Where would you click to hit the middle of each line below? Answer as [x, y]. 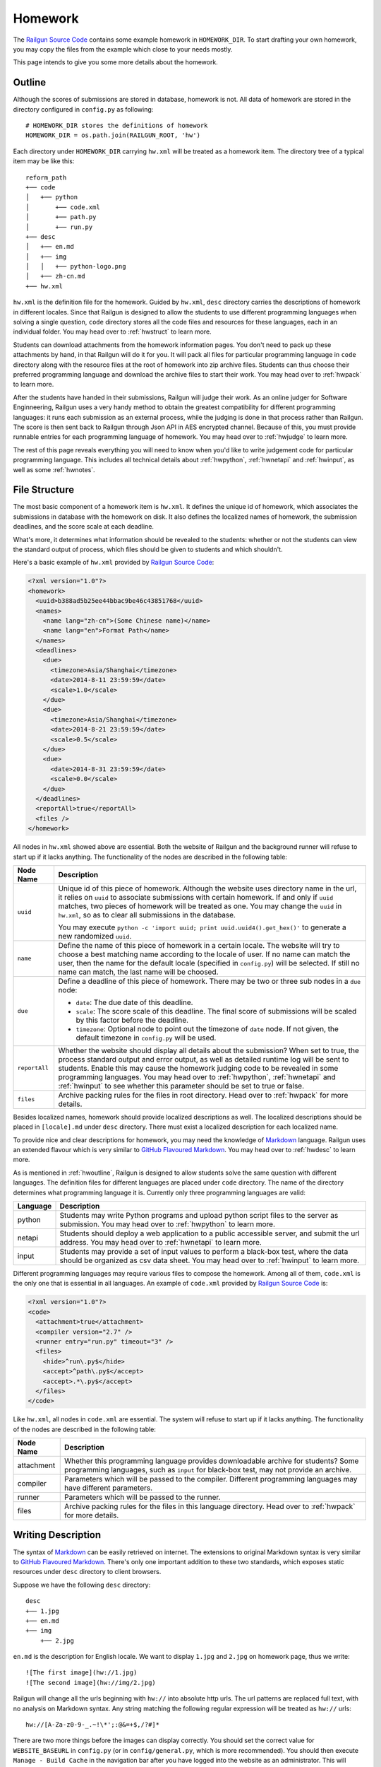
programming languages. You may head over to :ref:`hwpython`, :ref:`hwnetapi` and [197, 1076]
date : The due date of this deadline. [134, 1002]
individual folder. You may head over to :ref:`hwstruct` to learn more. [112, 331]
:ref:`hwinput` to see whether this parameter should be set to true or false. [181, 1086]
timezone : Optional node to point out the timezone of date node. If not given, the [207, 1028]
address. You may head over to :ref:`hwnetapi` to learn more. [161, 1243]
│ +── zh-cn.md [55, 276]
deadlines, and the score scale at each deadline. [84, 527]
